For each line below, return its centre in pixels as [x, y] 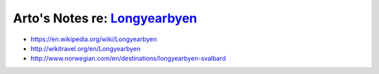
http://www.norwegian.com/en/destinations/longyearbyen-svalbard [128, 59]
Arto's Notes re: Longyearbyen [105, 18]
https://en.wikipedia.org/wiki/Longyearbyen [94, 39]
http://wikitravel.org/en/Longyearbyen [86, 48]
